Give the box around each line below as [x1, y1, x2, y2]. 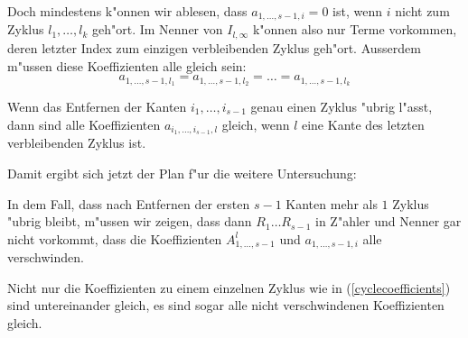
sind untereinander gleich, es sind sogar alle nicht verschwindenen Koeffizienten [7, 296, 445, 315]
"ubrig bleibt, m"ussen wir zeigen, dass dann [7, 212, 252, 231]
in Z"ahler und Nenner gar [315, 212, 462, 231]
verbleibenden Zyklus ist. [7, 133, 146, 152]
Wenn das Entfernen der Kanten [7, 96, 187, 115]
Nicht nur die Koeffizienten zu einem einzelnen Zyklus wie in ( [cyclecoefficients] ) [7, 278, 451, 297]
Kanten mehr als [285, 194, 378, 213]
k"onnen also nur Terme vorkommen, [252, 20, 457, 39]
